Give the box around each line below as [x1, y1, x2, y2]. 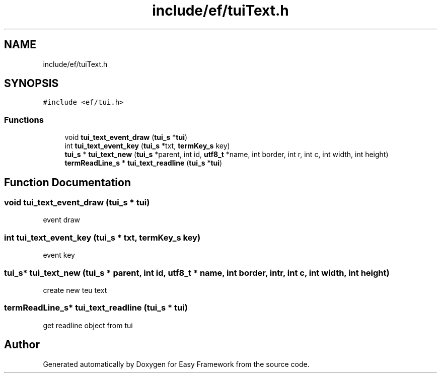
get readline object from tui [43, 321, 133, 330]
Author [4, 338, 40, 351]
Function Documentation [4, 176, 131, 189]
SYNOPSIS [4, 77, 59, 90]
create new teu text [43, 285, 107, 294]
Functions [4, 114, 44, 125]
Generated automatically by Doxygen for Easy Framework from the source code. [43, 359, 310, 368]
